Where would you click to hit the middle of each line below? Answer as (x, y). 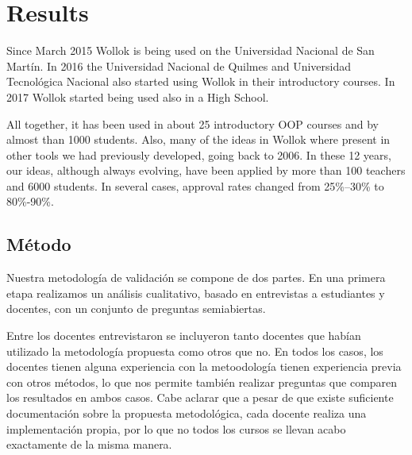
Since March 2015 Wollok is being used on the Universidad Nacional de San (191, 50)
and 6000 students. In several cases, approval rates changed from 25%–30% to (195, 185)
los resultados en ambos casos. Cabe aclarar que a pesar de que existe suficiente (200, 397)
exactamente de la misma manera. (89, 444)
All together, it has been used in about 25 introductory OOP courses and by (193, 123)
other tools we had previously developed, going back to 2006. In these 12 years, (199, 154)
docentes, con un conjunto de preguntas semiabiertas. (136, 308)
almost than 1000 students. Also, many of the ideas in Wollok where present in (198, 139)
